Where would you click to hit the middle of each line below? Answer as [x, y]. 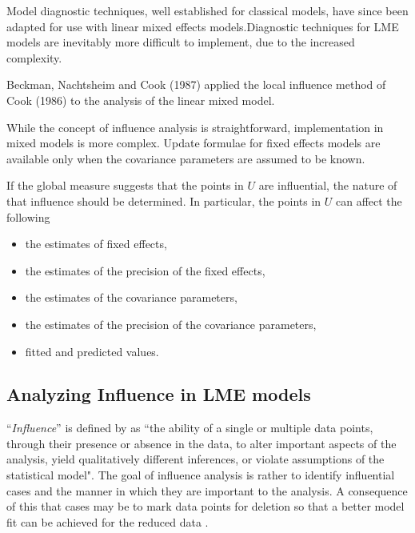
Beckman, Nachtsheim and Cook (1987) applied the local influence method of [196, 84]
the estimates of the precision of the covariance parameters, [171, 324]
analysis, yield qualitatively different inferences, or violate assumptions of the [196, 459]
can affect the [369, 200]
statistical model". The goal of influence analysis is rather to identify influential [201, 475]
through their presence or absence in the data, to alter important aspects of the [202, 443]
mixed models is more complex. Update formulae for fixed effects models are [194, 143]
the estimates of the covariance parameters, [131, 297]
